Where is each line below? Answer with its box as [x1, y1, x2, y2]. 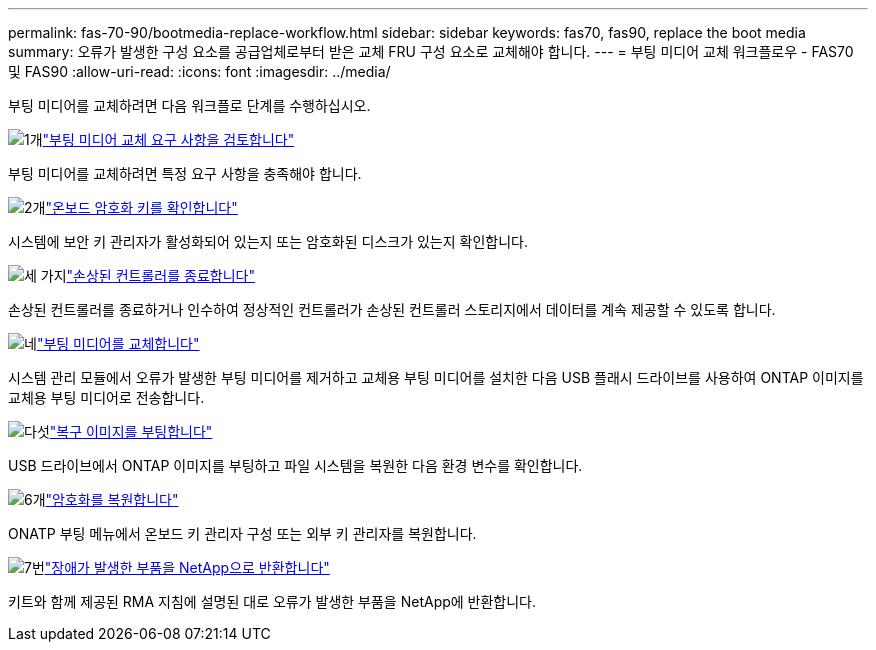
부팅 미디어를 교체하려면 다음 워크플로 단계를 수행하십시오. [8, 97, 371, 114]
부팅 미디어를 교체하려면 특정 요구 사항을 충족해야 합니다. [8, 165, 362, 182]
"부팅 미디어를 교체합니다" [36, 335, 200, 352]
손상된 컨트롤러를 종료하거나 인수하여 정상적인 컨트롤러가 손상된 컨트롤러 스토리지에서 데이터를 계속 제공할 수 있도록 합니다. [8, 301, 776, 318]
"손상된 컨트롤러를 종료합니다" [66, 267, 255, 284]
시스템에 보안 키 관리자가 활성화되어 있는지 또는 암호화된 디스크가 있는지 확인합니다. [8, 233, 528, 250]
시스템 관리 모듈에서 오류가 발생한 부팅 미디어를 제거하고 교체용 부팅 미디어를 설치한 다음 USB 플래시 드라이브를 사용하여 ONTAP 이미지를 [8, 369, 864, 386]
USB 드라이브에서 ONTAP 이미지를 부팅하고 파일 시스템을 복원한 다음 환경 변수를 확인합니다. [8, 457, 583, 474]
